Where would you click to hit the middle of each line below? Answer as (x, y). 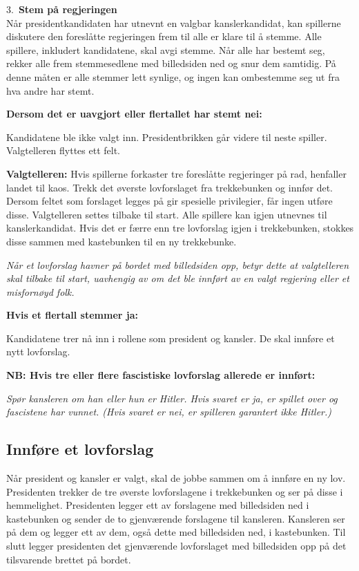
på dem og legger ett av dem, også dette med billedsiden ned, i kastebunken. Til (176, 532)
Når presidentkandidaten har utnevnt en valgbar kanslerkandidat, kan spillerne (174, 22)
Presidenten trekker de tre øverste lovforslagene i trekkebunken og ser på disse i (175, 491)
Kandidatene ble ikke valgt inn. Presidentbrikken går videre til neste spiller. (167, 137)
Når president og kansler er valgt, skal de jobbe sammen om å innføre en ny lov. (176, 478)
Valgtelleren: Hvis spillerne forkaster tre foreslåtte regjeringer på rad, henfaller (176, 173)
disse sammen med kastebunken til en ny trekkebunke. (122, 241)
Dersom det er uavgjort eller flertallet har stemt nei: (134, 114)
